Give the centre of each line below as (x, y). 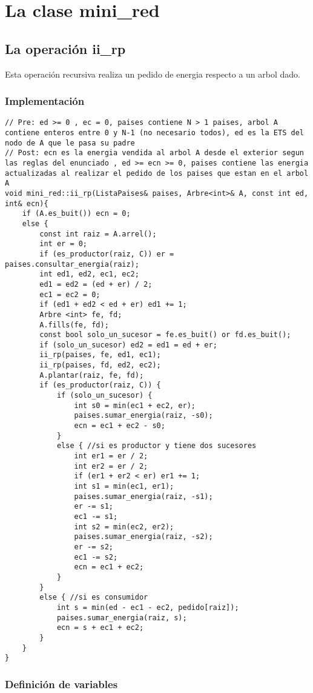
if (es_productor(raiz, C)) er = (107, 254)
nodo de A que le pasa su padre (70, 143)
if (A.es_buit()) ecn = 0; (76, 214)
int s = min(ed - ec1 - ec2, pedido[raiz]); (148, 607)
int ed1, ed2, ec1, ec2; (89, 274)
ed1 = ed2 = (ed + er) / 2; (96, 284)
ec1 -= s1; (96, 516)
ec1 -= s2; (96, 557)
